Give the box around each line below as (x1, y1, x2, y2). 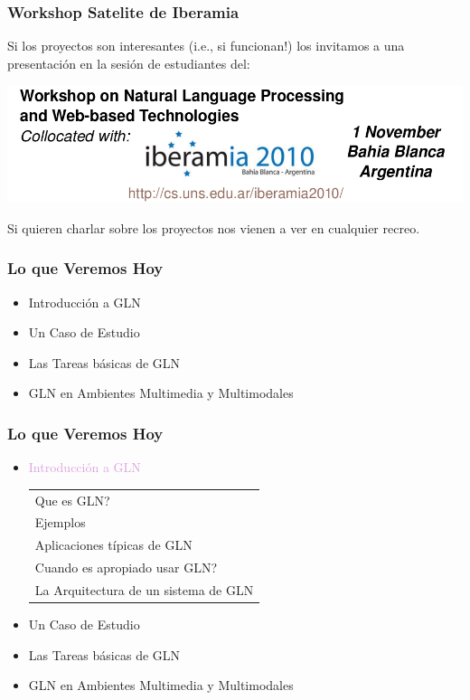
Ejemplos (34, 513, 86, 532)
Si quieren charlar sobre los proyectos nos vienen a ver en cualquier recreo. (7, 218, 420, 237)
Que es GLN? (34, 490, 110, 509)
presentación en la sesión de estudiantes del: (7, 53, 250, 72)
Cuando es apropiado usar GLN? (34, 558, 218, 577)
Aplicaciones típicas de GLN (34, 535, 193, 554)
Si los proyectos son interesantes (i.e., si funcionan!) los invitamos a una (7, 36, 405, 55)
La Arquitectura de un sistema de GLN (34, 581, 254, 600)
